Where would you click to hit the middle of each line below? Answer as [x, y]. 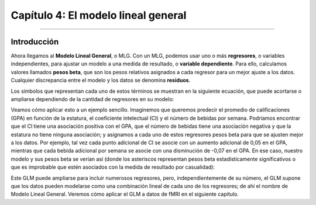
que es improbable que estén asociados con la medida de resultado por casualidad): [113, 167]
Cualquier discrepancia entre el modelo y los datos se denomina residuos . [101, 80]
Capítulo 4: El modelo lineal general [99, 15]
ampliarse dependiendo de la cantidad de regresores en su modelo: [92, 99]
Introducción [35, 42]
